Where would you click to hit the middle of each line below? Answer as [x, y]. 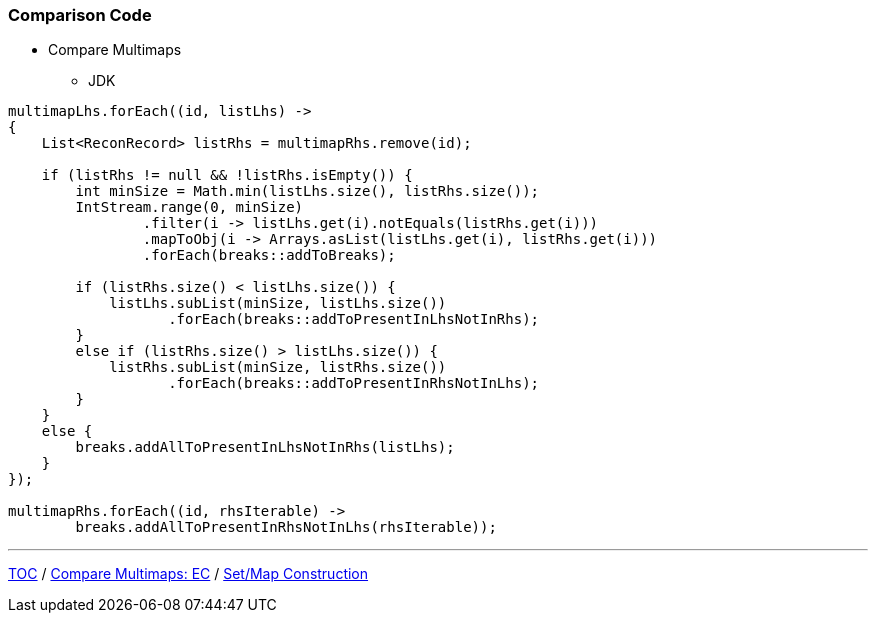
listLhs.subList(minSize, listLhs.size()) [278, 303]
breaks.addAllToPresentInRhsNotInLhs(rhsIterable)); [286, 527]
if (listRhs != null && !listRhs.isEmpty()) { [227, 175]
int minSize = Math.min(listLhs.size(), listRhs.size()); [307, 191]
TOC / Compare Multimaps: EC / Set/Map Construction [188, 574]
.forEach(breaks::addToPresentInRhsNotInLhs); [354, 383]
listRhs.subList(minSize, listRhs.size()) [278, 367]
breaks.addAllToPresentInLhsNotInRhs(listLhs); [265, 447]
